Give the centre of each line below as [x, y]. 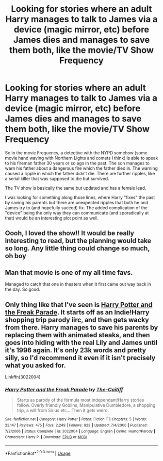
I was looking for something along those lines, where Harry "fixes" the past [80, 197]
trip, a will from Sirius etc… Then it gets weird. [63, 411]
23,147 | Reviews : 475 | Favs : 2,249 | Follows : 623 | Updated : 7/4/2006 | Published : [76, 425]
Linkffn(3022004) [23, 377]
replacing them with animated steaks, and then [78, 335]
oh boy [16, 256]
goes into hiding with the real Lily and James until [81, 342]
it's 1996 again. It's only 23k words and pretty [76, 350]
